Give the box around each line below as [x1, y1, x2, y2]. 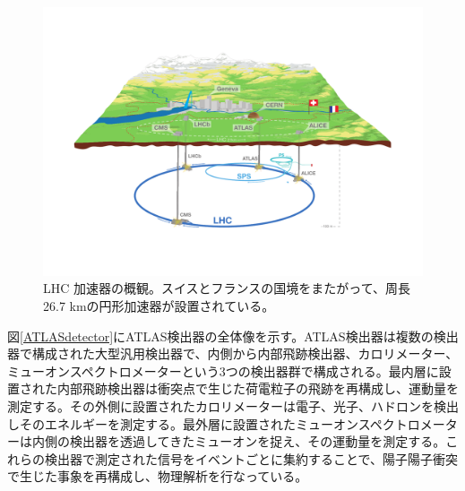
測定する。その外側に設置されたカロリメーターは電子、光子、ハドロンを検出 [7, 396, 459, 415]
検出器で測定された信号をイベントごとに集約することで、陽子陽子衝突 [44, 449, 459, 468]
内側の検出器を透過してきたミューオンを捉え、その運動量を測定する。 [31, 432, 446, 451]
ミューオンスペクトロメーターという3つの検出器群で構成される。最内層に [7, 361, 439, 380]
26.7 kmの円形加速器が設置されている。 [43, 296, 275, 314]
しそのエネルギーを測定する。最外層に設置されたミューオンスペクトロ [7, 414, 420, 433]
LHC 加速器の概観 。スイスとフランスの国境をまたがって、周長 [43, 279, 410, 297]
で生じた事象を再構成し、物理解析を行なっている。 [7, 467, 308, 486]
